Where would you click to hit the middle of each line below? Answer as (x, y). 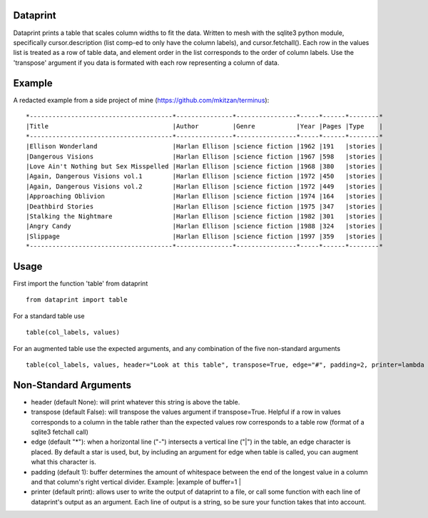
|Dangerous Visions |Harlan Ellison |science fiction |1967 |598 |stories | (204, 156)
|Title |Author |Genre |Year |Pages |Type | (204, 126)
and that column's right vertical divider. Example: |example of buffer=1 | (136, 482)
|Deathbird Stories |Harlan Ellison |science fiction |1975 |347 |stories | (204, 206)
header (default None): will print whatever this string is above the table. (136, 402)
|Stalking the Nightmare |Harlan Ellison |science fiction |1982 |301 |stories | (204, 216)
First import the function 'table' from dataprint (81, 283)
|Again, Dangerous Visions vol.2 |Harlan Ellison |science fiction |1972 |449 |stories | (204, 186)
